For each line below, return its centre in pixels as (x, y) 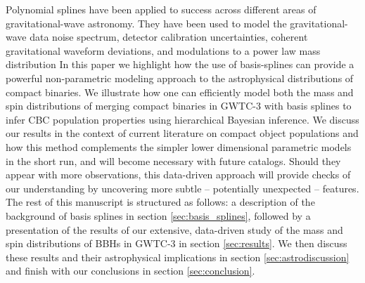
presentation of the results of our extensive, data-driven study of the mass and (174, 229)
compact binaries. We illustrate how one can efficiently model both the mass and (180, 92)
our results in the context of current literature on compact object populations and (182, 133)
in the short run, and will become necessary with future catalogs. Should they (173, 160)
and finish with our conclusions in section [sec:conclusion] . (130, 271)
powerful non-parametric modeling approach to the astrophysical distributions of (180, 78)
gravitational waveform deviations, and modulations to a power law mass (163, 50)
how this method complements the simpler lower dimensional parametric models (179, 146)
